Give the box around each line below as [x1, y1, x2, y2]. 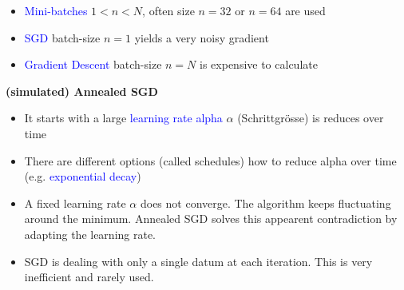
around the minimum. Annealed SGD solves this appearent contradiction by [24, 210, 398, 227]
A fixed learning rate [24, 194, 126, 211]
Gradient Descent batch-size [24, 56, 162, 73]
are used [285, 2, 326, 18]
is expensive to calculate [200, 56, 318, 73]
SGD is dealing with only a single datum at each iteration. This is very [24, 252, 373, 269]
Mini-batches [24, 2, 88, 18]
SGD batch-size [24, 29, 101, 46]
